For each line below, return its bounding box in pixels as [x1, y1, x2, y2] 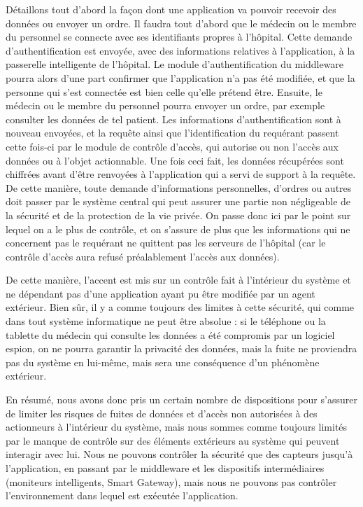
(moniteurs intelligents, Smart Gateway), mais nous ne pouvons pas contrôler [6, 474, 337, 489]
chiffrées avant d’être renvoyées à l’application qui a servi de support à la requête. [6, 167, 356, 181]
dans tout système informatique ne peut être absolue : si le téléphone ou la [6, 314, 326, 328]
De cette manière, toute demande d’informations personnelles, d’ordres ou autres [6, 180, 352, 195]
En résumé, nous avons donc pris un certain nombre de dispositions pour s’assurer [6, 392, 357, 407]
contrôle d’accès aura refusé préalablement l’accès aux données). [6, 249, 280, 263]
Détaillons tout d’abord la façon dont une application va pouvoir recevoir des [6, 2, 336, 16]
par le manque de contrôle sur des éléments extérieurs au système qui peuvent [6, 433, 340, 447]
